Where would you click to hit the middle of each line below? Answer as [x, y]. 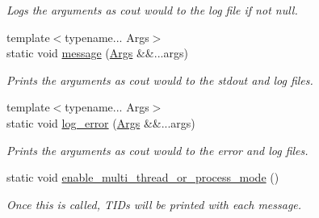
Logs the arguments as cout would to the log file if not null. [152, 10]
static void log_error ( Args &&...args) [101, 122]
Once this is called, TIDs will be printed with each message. [154, 204]
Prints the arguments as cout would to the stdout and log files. [160, 80]
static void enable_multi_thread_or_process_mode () [143, 177]
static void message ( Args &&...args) [97, 53]
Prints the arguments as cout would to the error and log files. [157, 150]
